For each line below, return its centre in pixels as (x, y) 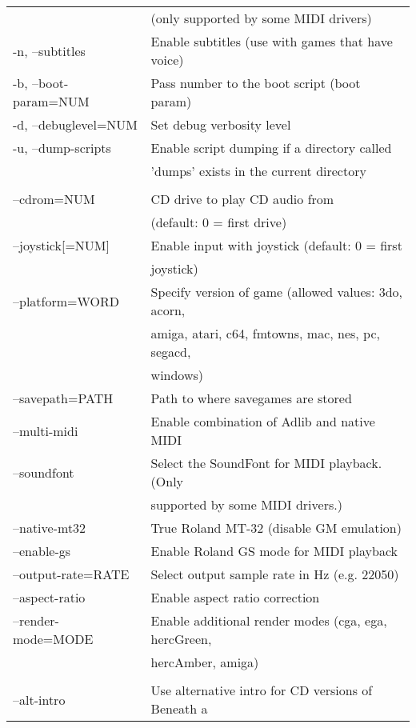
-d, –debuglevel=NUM (76, 124)
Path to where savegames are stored (251, 398)
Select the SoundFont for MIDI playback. (266, 463)
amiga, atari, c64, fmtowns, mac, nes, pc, (265, 333)
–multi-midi (46, 430)
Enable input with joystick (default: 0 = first (276, 245)
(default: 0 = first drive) (219, 222)
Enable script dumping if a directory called (271, 148)
